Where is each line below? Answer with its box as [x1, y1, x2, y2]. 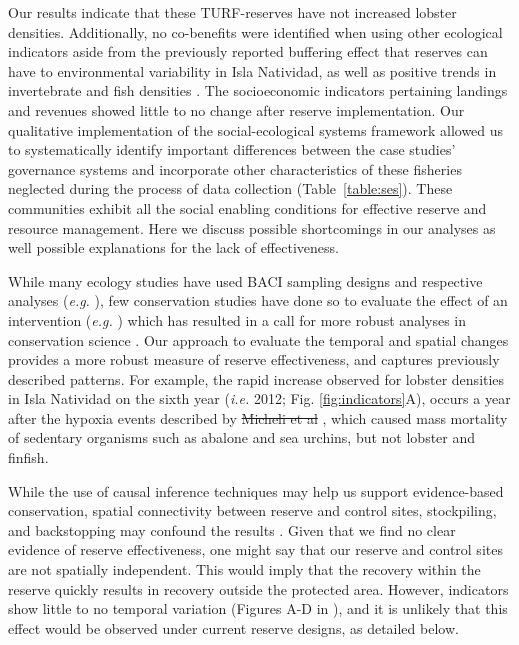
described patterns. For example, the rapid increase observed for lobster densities [8, 368, 505, 389]
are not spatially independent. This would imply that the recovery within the [8, 559, 481, 580]
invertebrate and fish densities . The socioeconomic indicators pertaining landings [8, 80, 508, 101]
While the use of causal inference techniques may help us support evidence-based [8, 480, 504, 501]
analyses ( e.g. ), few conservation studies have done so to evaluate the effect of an [8, 290, 508, 311]
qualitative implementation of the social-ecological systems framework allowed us [8, 119, 504, 140]
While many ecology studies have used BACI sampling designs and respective [8, 270, 483, 291]
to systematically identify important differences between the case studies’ [8, 139, 456, 160]
